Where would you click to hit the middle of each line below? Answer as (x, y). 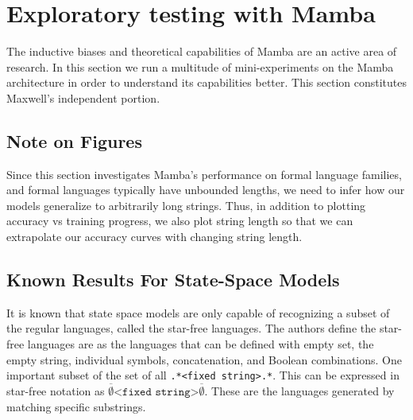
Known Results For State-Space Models (173, 280)
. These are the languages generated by (299, 391)
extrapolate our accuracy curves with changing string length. (154, 237)
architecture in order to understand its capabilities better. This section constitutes (206, 82)
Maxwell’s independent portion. (83, 97)
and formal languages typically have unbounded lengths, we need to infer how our (206, 190)
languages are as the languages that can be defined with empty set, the (201, 344)
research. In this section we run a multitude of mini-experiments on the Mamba (200, 66)
